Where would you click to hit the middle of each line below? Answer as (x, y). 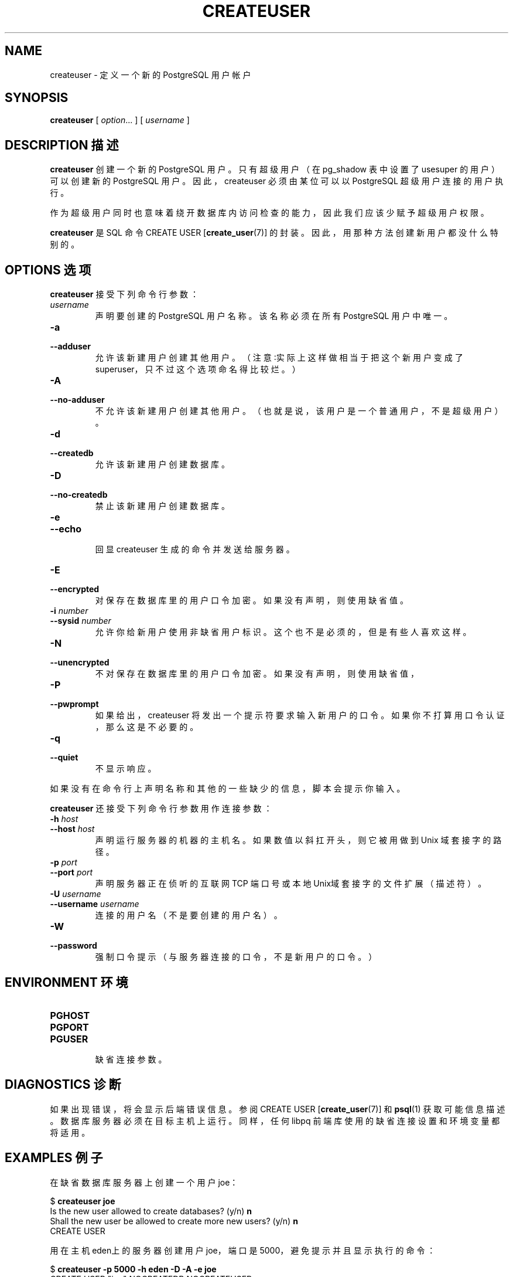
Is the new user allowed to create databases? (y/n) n (151, 1211)
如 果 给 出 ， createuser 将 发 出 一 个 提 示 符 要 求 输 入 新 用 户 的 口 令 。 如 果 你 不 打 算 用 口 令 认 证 (300, 715)
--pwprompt (74, 704)
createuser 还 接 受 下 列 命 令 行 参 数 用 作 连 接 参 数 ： (161, 809)
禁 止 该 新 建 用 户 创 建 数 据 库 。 (163, 506)
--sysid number (81, 621)
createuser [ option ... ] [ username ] (120, 120)
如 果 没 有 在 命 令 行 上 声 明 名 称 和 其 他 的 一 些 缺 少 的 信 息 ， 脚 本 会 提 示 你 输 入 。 (228, 789)
